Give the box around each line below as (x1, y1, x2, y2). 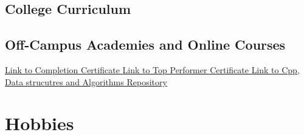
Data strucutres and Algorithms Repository (5, 75, 167, 88)
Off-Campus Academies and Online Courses (5, 35, 286, 54)
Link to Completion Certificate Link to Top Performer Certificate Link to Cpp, (5, 63, 300, 76)
